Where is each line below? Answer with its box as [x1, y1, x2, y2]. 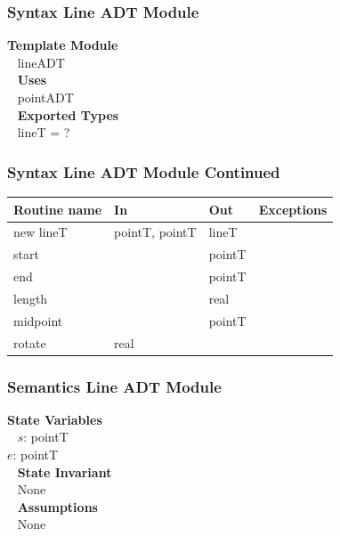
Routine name [13, 199, 102, 218]
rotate [13, 333, 46, 352]
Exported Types [17, 105, 119, 124]
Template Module [7, 36, 118, 54]
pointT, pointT [114, 223, 197, 241]
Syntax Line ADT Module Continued [7, 160, 280, 183]
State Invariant [17, 462, 112, 481]
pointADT [17, 88, 74, 106]
